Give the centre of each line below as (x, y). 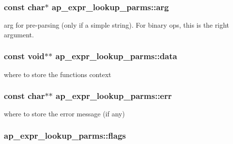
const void (24, 56)
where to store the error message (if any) (64, 114)
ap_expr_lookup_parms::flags (65, 135)
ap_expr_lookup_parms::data (116, 56)
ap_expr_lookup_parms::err (114, 96)
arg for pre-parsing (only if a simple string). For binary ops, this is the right (116, 25)
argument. (19, 34)
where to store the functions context (58, 74)
